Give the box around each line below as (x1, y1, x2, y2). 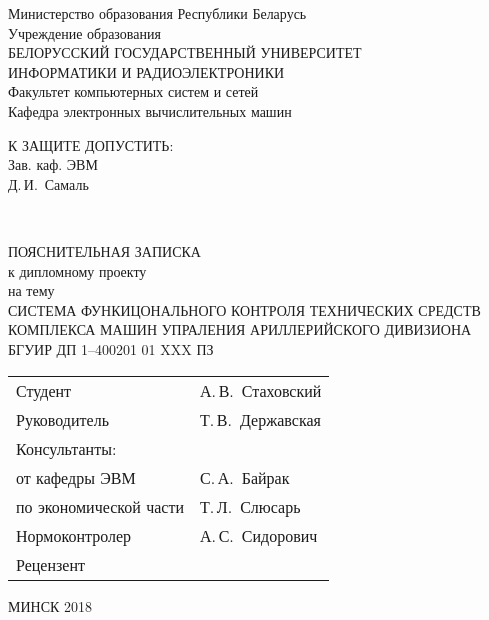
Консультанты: (16, 436, 117, 460)
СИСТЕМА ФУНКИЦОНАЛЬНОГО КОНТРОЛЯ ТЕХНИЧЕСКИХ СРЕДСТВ (8, 299, 481, 320)
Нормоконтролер (16, 523, 132, 547)
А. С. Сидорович (199, 523, 318, 547)
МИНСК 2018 (8, 595, 93, 616)
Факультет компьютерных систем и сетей (8, 81, 259, 102)
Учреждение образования (8, 22, 161, 43)
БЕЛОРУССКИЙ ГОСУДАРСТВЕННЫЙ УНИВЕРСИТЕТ (8, 42, 362, 63)
